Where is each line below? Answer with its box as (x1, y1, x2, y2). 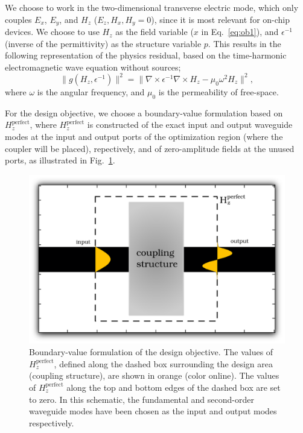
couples (5, 13, 32, 25)
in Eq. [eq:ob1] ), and (201, 25, 279, 38)
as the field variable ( (115, 25, 194, 38)
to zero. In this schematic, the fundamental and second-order (29, 393, 254, 405)
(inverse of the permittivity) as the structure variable (5, 37, 202, 49)
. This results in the (208, 37, 281, 49)
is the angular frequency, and (37, 85, 145, 98)
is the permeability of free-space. (158, 85, 279, 98)
